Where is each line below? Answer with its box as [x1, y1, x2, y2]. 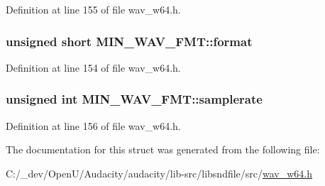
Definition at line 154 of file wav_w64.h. [6, 60, 181, 75]
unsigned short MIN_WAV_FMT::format [6, 32, 253, 50]
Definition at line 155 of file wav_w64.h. [6, 2, 181, 16]
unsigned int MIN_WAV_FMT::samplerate [6, 90, 263, 108]
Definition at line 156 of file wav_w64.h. [6, 118, 181, 133]
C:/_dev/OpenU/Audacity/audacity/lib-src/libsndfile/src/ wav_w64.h [6, 165, 313, 180]
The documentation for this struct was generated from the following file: [6, 142, 320, 157]
